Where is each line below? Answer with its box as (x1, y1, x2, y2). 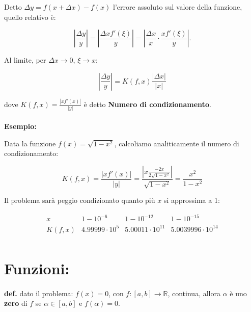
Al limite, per (4, 55, 46, 65)
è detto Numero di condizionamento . (83, 99, 211, 110)
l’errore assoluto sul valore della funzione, (113, 2, 242, 12)
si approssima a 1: (163, 195, 220, 205)
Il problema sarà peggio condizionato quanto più (4, 195, 155, 205)
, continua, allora (168, 288, 220, 298)
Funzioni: (4, 258, 70, 279)
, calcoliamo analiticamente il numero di (114, 138, 239, 148)
